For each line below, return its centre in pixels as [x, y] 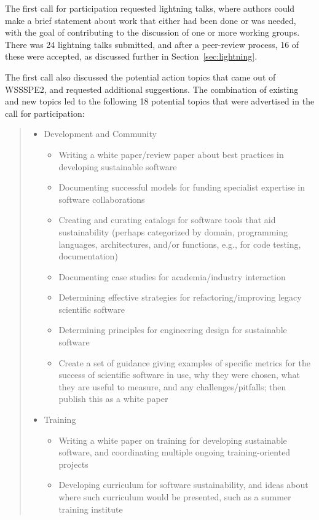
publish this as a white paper [113, 399]
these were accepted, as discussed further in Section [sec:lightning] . [131, 56]
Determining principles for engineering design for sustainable [173, 330]
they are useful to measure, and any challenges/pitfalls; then [172, 386]
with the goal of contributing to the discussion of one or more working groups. [152, 32]
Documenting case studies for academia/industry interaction [172, 276]
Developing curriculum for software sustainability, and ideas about [183, 485]
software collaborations [102, 199]
